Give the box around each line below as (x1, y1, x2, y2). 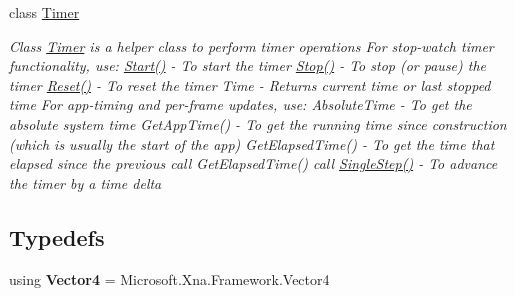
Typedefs (9, 221, 105, 252)
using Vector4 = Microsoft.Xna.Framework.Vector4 (9, 268, 330, 289)
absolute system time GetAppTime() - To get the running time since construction (9, 113, 507, 134)
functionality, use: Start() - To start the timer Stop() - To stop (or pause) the (9, 55, 487, 76)
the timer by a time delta (9, 172, 162, 193)
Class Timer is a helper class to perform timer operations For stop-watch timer (9, 35, 494, 56)
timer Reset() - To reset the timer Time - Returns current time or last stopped (9, 74, 491, 95)
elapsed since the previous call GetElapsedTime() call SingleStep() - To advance (9, 153, 498, 174)
